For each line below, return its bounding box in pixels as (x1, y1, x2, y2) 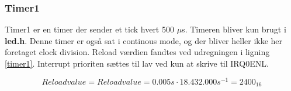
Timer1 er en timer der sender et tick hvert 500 (5, 23, 174, 35)
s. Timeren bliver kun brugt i (182, 23, 286, 35)
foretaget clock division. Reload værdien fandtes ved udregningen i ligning (5, 46, 270, 58)
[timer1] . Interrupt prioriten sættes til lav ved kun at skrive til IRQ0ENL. (5, 57, 269, 69)
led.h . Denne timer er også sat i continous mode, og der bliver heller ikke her (5, 34, 283, 46)
